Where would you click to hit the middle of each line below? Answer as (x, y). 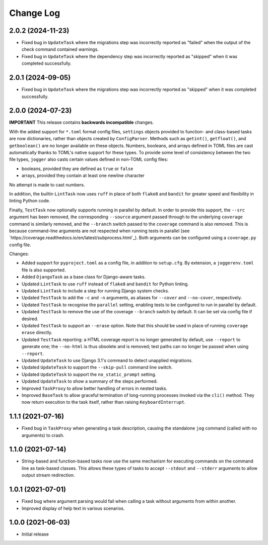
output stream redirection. (48, 475)
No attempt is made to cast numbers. (47, 184)
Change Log (35, 13)
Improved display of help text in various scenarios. (73, 508)
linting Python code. (30, 201)
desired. (30, 319)
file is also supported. (44, 270)
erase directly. (37, 333)
